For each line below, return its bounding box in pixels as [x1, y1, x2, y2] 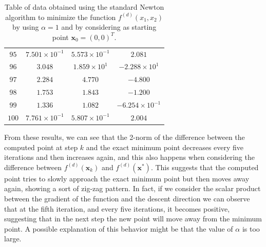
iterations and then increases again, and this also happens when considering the [4, 152, 255, 162]
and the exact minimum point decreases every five [86, 141, 244, 152]
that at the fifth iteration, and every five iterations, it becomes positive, [4, 203, 230, 214]
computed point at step [4, 141, 78, 152]
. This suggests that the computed [150, 161, 259, 172]
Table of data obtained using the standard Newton [5, 2, 164, 12]
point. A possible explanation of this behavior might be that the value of [4, 223, 233, 234]
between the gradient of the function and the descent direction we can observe [4, 193, 250, 203]
